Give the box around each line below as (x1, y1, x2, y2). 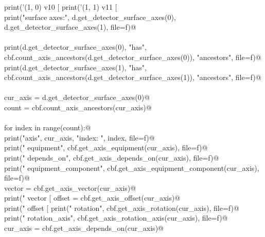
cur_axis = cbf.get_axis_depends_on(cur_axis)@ (4, 223, 164, 233)
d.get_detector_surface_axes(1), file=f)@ (4, 22, 136, 32)
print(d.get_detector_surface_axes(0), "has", (4, 42, 147, 52)
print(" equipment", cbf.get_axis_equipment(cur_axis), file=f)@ (4, 142, 208, 153)
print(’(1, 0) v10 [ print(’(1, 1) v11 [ (4, 2, 117, 12)
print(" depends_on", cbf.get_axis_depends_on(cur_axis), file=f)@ (4, 152, 219, 163)
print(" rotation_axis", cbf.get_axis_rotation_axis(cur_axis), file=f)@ (4, 212, 228, 223)
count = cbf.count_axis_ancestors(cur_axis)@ (4, 102, 152, 112)
